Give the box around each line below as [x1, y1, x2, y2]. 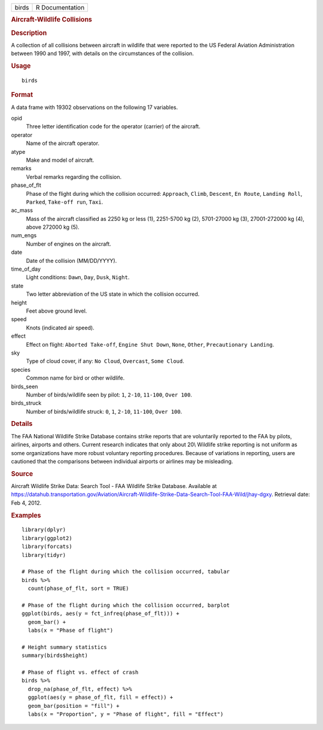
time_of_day [11, 265, 41, 272]
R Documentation [35, 4, 85, 11]
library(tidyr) [22, 552, 66, 558]
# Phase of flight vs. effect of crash [22, 669, 139, 676]
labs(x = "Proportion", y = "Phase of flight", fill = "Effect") [28, 710, 224, 717]
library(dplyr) [22, 526, 66, 533]
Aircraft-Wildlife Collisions [11, 16, 93, 24]
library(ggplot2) [22, 535, 72, 541]
